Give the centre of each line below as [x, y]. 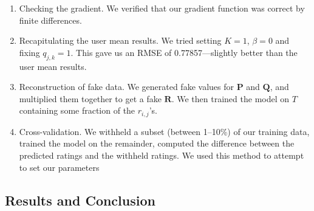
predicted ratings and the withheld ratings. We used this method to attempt [162, 155]
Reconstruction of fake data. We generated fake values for [126, 87]
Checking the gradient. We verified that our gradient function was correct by [162, 8]
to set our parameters [59, 167]
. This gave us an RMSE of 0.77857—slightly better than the [184, 52]
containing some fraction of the [77, 110]
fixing [29, 52]
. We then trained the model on [230, 98]
